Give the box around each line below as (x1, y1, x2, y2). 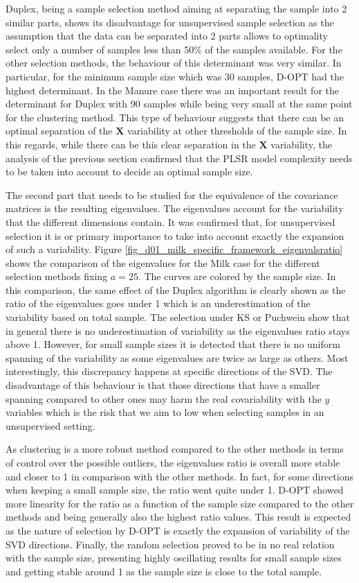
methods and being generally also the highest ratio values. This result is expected (6, 510, 351, 524)
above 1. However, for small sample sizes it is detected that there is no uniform (6, 337, 340, 351)
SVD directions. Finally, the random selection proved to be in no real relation (6, 537, 335, 551)
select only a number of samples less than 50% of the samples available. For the (6, 42, 342, 56)
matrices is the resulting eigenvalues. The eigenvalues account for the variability (6, 201, 344, 216)
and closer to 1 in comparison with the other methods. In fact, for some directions (6, 469, 354, 483)
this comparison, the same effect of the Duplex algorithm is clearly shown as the (6, 282, 346, 297)
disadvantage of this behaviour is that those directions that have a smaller (6, 378, 320, 392)
